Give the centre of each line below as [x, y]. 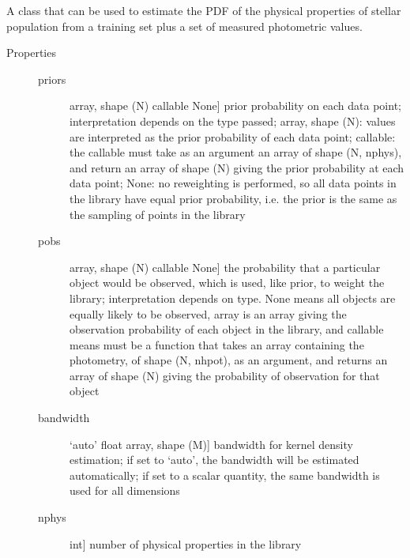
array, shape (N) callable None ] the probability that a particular [225, 267]
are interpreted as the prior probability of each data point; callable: [233, 136]
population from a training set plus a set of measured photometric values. [184, 26]
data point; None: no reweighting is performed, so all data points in [233, 183]
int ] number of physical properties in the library [186, 543]
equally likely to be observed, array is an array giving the [208, 313]
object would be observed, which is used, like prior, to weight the [227, 283]
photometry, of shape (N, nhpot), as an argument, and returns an [229, 360]
